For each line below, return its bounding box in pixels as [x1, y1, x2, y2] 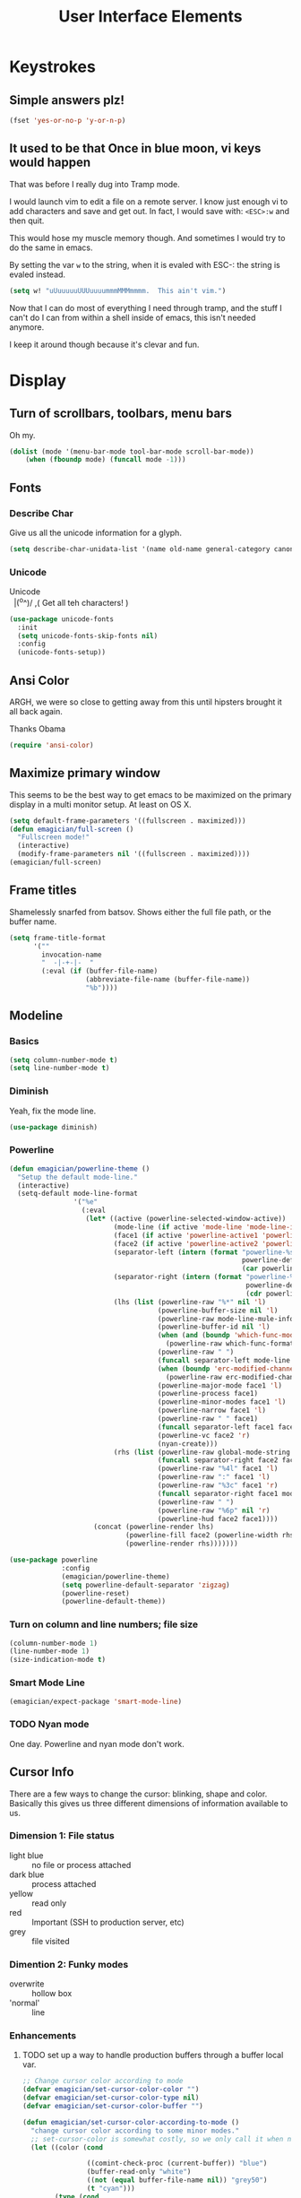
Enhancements [9, 2029, 77, 2042]
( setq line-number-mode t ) [9, 1064, 110, 1073]
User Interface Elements [57, 6, 244, 27]
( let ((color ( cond [30, 2142, 103, 2152]
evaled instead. [9, 269, 65, 280]
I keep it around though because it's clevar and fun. [9, 339, 200, 350]
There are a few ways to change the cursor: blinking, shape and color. [9, 1788, 268, 1799]
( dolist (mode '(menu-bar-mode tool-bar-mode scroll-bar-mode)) [9, 446, 254, 456]
